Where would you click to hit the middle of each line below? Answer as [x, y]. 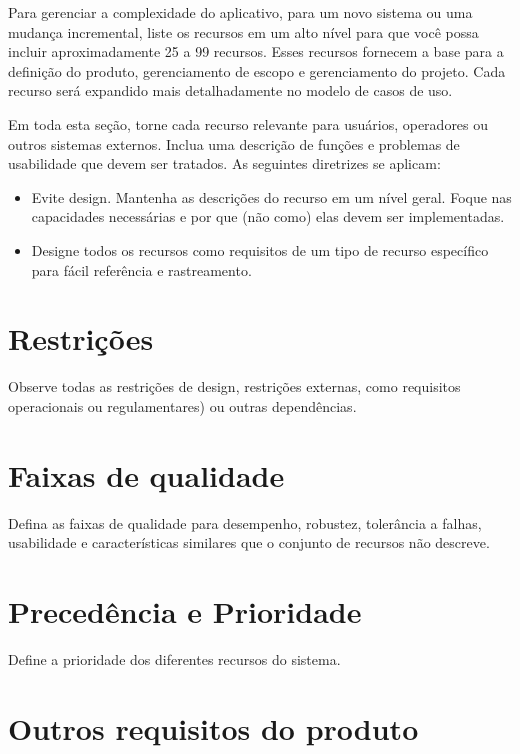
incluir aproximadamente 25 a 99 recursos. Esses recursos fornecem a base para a [256, 51]
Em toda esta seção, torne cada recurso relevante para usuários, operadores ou [248, 123]
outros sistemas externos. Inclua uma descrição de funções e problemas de [234, 143]
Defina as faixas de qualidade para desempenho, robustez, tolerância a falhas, [245, 522]
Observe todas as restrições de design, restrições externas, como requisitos [234, 386]
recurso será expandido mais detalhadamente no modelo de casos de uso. [230, 90]
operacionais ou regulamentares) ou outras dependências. [182, 405]
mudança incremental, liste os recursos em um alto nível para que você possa [243, 31]
